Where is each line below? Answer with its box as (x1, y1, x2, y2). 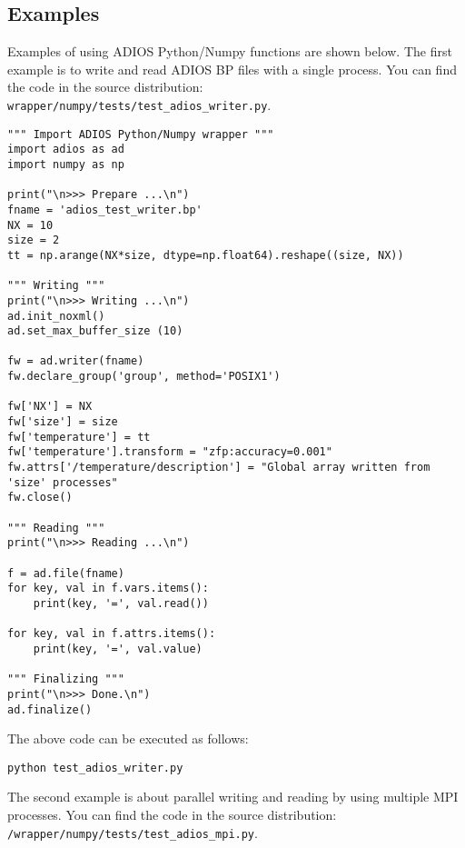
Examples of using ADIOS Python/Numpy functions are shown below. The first (7, 42, 452, 61)
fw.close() (7, 491, 73, 504)
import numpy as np (7, 157, 124, 171)
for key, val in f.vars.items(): (7, 582, 209, 595)
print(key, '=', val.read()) (33, 596, 209, 610)
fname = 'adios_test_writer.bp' (7, 203, 203, 216)
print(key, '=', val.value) (33, 642, 203, 655)
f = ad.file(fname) (7, 566, 124, 580)
